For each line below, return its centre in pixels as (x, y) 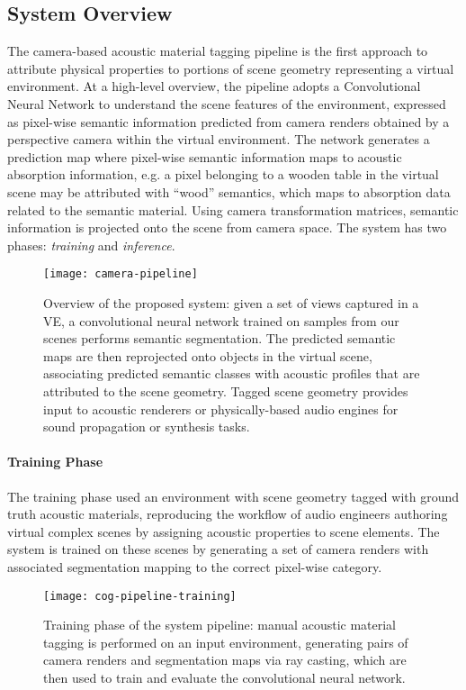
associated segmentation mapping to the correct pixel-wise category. (195, 566)
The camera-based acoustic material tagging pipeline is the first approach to (218, 51)
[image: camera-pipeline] (121, 274)
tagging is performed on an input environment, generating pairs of (226, 642)
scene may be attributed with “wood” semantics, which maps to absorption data (229, 191)
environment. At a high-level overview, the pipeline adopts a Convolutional (214, 86)
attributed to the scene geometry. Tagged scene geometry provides (226, 390)
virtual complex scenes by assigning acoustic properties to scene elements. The (224, 531)
